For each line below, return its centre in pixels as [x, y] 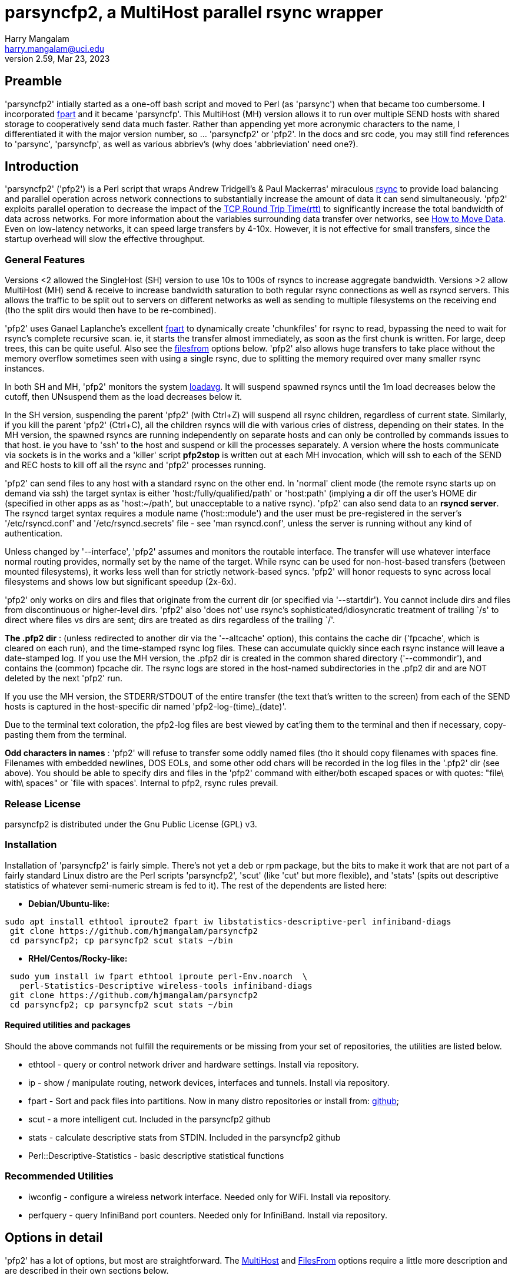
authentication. [34, 534]
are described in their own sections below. [87, 1270]
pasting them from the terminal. [66, 735]
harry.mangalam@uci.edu [54, 48]
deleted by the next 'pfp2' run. [64, 678]
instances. [25, 369]
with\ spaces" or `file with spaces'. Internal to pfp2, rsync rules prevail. [142, 783]
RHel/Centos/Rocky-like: [78, 958]
